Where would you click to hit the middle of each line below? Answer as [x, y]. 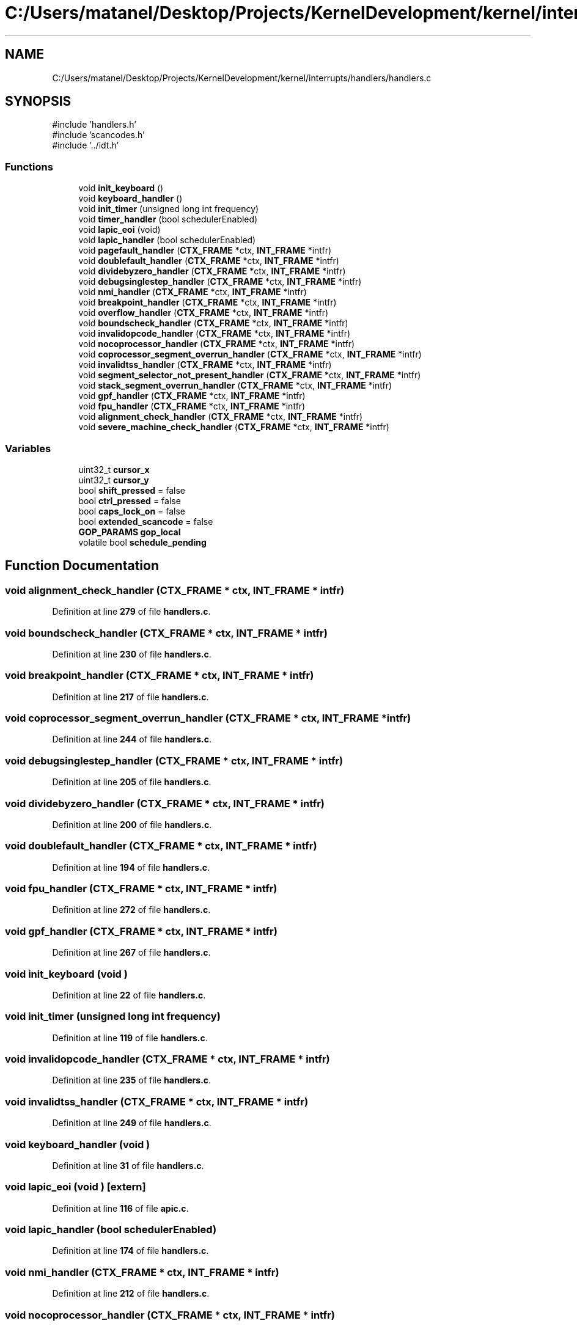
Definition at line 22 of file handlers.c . [129, 995]
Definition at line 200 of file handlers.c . [132, 824]
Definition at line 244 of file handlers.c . [132, 739]
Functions [29, 167]
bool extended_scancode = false [146, 521]
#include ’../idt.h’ [86, 145]
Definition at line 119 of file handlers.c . [130, 1038]
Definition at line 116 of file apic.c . [120, 1208]
